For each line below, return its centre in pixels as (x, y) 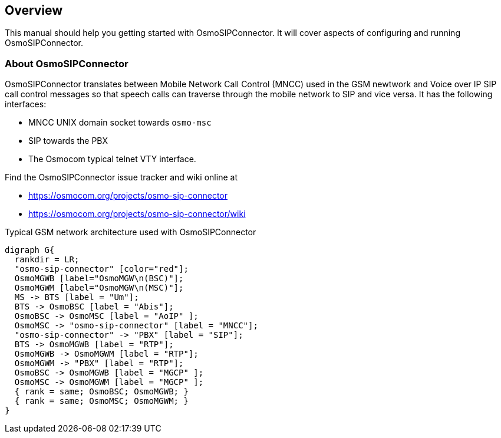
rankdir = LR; (47, 260)
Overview (34, 10)
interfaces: (26, 104)
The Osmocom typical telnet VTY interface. (112, 159)
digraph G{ (30, 250)
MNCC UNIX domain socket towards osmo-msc (120, 123)
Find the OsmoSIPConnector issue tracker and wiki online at (121, 177)
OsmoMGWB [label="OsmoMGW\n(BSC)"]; (99, 279)
